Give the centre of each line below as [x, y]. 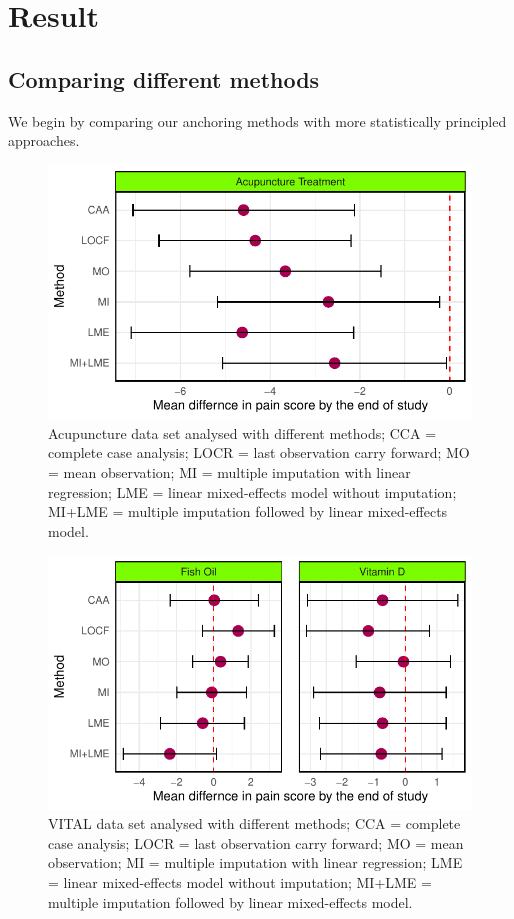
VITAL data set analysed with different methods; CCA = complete [254, 823]
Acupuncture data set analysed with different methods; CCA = [242, 432]
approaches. [44, 140]
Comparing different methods [164, 78]
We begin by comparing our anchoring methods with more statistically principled [257, 120]
